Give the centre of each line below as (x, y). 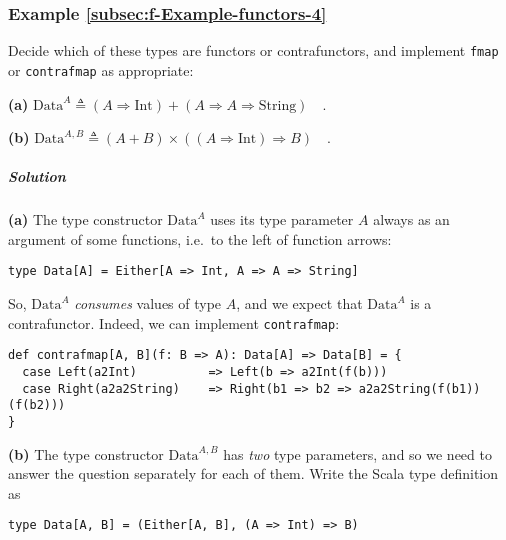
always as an (411, 219)
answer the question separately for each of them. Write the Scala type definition (253, 473)
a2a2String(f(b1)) (419, 388)
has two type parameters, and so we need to (357, 453)
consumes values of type (148, 303)
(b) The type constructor (86, 453)
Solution (37, 176)
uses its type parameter (282, 219)
